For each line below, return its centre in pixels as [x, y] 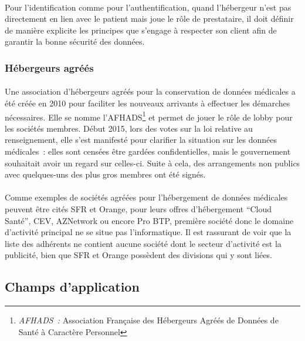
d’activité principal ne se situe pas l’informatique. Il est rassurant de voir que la [148, 232]
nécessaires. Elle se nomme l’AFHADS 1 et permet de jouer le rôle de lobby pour [149, 116]
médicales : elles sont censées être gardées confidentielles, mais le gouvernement [148, 151]
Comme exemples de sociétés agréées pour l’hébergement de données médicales [146, 197]
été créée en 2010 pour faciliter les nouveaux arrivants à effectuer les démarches [148, 103]
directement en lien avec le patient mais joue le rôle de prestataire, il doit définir [149, 19]
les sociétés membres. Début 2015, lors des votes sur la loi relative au [129, 128]
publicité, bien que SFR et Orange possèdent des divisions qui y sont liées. [138, 255]
